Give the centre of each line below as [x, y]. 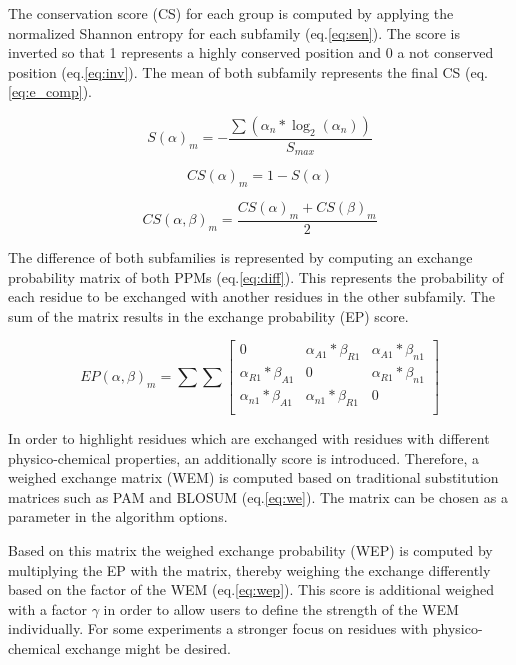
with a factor [47, 608]
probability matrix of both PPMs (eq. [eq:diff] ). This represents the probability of [256, 276]
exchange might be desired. [148, 647]
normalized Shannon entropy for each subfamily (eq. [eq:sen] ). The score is [234, 32]
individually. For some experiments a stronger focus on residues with [218, 628]
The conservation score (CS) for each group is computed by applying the [231, 13]
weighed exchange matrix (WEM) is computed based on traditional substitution [253, 477]
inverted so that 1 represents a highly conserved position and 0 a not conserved [251, 52]
